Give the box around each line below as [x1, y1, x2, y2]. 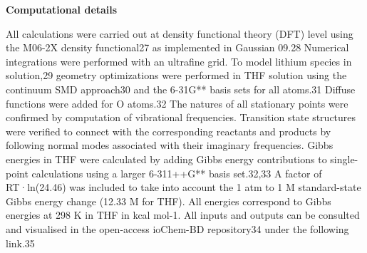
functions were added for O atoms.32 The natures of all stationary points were [6, 95, 348, 110]
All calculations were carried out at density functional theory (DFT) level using [6, 26, 353, 41]
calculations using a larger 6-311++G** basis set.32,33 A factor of [31, 165, 322, 180]
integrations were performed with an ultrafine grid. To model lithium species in [6, 53, 352, 68]
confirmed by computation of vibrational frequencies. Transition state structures [6, 110, 356, 125]
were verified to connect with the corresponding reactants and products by [6, 123, 331, 138]
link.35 [6, 235, 35, 250]
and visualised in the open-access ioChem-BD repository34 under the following [6, 221, 349, 236]
